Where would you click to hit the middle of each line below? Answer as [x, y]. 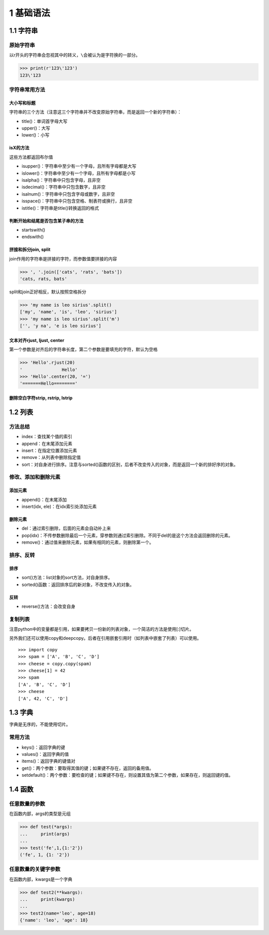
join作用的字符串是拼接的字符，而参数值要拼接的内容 [63, 258]
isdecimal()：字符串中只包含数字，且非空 [64, 187]
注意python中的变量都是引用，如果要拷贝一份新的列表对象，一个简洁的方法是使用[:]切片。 [102, 629]
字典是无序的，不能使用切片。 [40, 724]
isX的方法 [19, 148]
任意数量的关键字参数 [35, 869]
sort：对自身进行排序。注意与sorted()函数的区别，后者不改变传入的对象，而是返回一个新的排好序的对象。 [130, 464]
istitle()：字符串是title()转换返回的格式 [60, 208]
